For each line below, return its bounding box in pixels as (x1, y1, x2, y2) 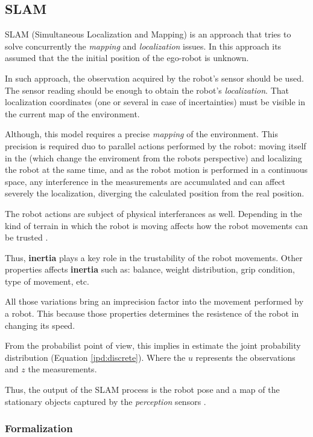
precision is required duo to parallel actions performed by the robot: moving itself (5, 139, 306, 152)
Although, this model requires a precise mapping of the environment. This (5, 128, 278, 140)
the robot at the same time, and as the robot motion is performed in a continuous (5, 163, 308, 176)
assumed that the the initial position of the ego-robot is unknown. (5, 51, 249, 64)
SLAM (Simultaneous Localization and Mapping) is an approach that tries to (5, 28, 291, 40)
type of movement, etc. (5, 274, 89, 287)
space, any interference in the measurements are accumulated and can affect (5, 175, 286, 187)
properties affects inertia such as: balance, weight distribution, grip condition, (5, 263, 295, 276)
